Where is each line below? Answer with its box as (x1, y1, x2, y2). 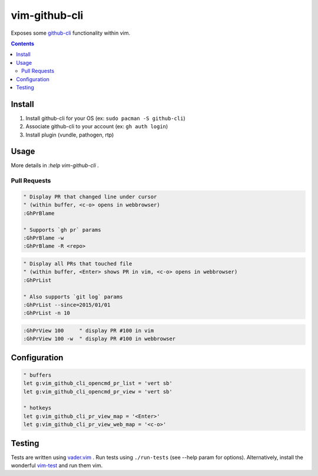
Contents (11, 40, 35, 47)
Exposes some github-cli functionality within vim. (11, 29, 131, 36)
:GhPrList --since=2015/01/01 (23, 301, 111, 308)
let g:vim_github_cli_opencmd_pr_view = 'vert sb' (23, 388, 173, 395)
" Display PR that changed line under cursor (23, 194, 157, 200)
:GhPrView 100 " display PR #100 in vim (23, 327, 154, 334)
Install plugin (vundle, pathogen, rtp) (25, 131, 114, 138)
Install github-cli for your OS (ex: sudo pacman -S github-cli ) (25, 115, 185, 122)
